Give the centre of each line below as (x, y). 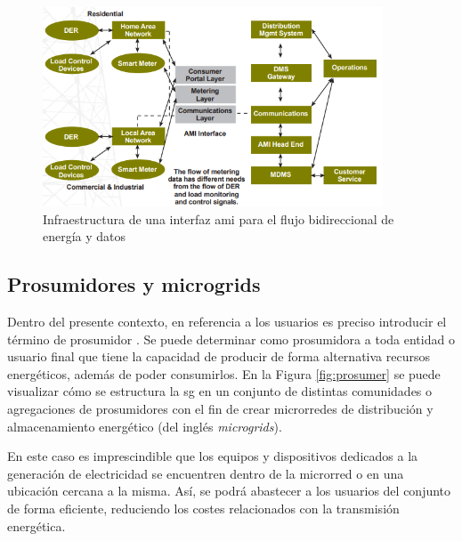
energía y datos (85, 236)
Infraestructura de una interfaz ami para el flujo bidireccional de (219, 218)
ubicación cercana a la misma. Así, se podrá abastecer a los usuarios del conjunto (229, 491)
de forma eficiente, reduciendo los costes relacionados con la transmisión (203, 508)
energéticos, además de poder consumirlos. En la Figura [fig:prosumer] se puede (224, 373)
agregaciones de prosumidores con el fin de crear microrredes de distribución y (220, 409)
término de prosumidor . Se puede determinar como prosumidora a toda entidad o (231, 339)
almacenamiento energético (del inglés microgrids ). (145, 426)
